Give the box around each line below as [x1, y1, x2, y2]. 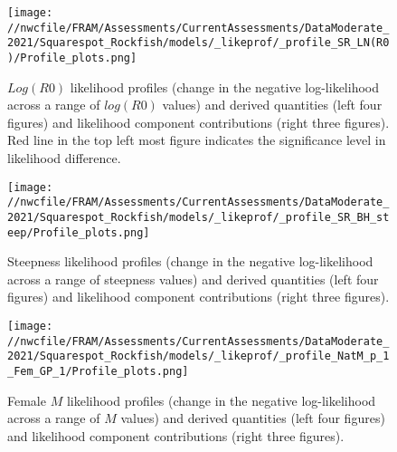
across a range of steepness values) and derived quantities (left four [7, 269, 379, 288]
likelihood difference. [7, 149, 121, 167]
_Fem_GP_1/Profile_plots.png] [7, 364, 189, 378]
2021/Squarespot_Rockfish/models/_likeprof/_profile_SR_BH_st [7, 210, 390, 224]
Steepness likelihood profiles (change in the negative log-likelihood [7, 252, 373, 271]
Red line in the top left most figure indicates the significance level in [7, 130, 386, 149]
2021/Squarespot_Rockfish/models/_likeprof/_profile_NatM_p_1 [7, 350, 390, 363]
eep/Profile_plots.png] [7, 226, 150, 239]
